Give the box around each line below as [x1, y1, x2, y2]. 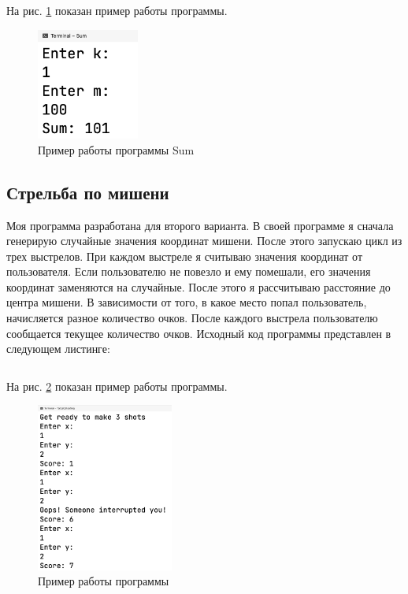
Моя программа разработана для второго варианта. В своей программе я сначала [6, 217, 394, 233]
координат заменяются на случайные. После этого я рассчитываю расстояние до [6, 278, 391, 295]
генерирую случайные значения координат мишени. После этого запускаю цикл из [6, 232, 402, 249]
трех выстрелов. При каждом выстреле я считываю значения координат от [6, 247, 363, 264]
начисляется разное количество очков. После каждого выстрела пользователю [6, 310, 378, 326]
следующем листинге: [6, 340, 110, 357]
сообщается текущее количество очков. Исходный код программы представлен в [6, 325, 391, 341]
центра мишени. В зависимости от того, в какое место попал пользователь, [6, 294, 367, 310]
